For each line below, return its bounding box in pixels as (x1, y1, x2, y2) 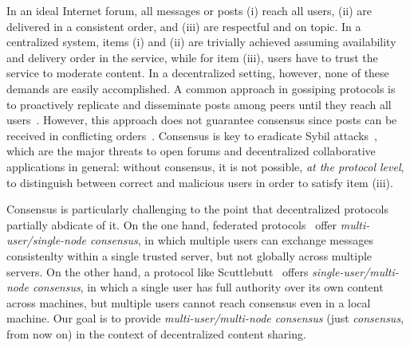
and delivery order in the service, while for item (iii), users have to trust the (6, 49, 378, 65)
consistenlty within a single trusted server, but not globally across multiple (6, 247, 373, 264)
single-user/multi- (312, 263, 399, 280)
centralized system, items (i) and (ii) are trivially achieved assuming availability (6, 33, 396, 50)
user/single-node (6, 232, 87, 248)
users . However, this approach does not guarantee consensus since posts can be (6, 111, 397, 128)
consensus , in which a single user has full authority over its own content (32, 279, 384, 295)
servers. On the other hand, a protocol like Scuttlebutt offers (6, 263, 309, 280)
